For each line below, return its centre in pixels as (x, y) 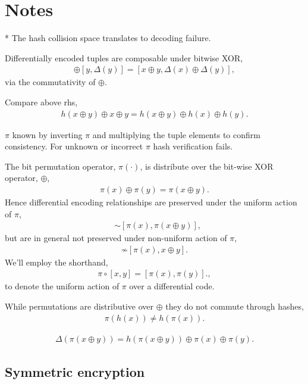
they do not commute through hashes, (235, 306)
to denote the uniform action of (62, 286)
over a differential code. (172, 286)
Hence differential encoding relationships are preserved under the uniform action (151, 202)
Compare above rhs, (41, 102)
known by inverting (47, 134)
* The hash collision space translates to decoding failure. (108, 38)
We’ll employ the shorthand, (56, 262)
